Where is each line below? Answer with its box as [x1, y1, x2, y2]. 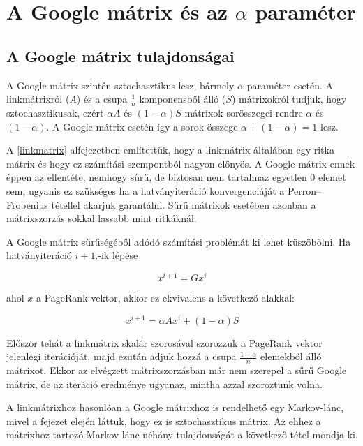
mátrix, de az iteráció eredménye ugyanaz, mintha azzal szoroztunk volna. [6, 376, 323, 391]
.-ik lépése [95, 248, 138, 262]
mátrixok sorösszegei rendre [184, 105, 303, 119]
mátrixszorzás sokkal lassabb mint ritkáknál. [6, 211, 197, 225]
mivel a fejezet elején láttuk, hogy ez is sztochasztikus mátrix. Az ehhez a [6, 413, 321, 428]
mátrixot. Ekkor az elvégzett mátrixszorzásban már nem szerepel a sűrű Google [6, 363, 347, 378]
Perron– [287, 183, 322, 198]
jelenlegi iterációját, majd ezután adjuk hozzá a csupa [6, 349, 237, 364]
